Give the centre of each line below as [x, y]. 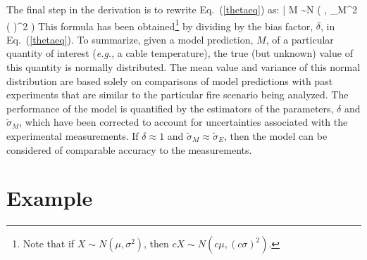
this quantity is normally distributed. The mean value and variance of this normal [183, 67]
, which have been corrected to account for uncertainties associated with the [183, 122]
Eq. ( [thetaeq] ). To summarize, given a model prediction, [130, 39]
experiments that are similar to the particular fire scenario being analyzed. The [178, 95]
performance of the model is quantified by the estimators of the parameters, [170, 108]
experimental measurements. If [73, 136]
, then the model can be [275, 136]
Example [50, 198]
